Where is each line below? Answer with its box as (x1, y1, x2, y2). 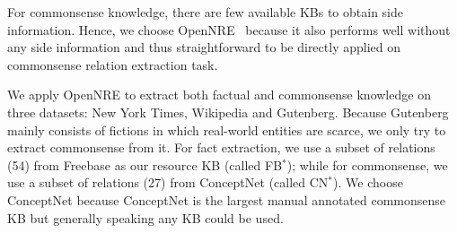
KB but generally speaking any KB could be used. (7, 208, 284, 227)
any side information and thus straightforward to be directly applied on (7, 38, 400, 56)
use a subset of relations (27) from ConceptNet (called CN (7, 173, 329, 192)
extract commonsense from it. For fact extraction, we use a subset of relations (7, 138, 435, 157)
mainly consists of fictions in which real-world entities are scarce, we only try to (7, 120, 446, 139)
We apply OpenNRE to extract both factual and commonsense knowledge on (7, 85, 431, 104)
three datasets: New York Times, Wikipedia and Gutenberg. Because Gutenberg (7, 102, 449, 121)
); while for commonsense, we (286, 155, 448, 174)
